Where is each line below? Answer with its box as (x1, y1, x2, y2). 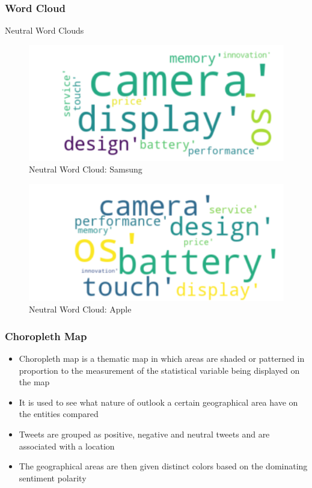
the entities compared (19, 407, 99, 420)
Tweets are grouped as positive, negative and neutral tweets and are (19, 427, 270, 440)
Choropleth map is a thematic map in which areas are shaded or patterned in (19, 352, 305, 364)
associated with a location (19, 439, 115, 452)
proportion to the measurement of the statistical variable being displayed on (19, 364, 300, 376)
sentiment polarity (19, 471, 87, 484)
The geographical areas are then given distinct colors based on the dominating (19, 460, 308, 472)
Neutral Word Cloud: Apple (29, 303, 132, 316)
